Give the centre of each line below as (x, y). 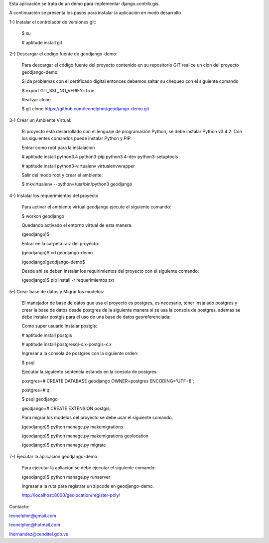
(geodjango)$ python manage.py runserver (66, 477)
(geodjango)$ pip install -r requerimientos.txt (68, 280)
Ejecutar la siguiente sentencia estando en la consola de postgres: (90, 372)
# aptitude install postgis (47, 335)
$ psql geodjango (40, 399)
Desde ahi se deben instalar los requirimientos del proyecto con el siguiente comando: (110, 271)
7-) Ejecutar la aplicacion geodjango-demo (53, 456)
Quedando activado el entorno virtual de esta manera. (77, 225)
